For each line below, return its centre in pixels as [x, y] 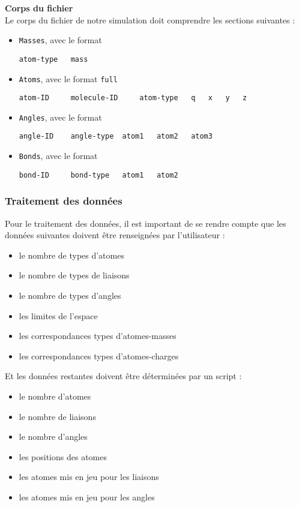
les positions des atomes [63, 456]
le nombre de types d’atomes [71, 255]
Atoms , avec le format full [68, 78]
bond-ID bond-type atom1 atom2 [98, 175]
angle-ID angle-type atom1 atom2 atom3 [116, 136]
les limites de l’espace [58, 315]
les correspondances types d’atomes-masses [98, 336]
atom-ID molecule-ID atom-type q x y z [133, 98]
